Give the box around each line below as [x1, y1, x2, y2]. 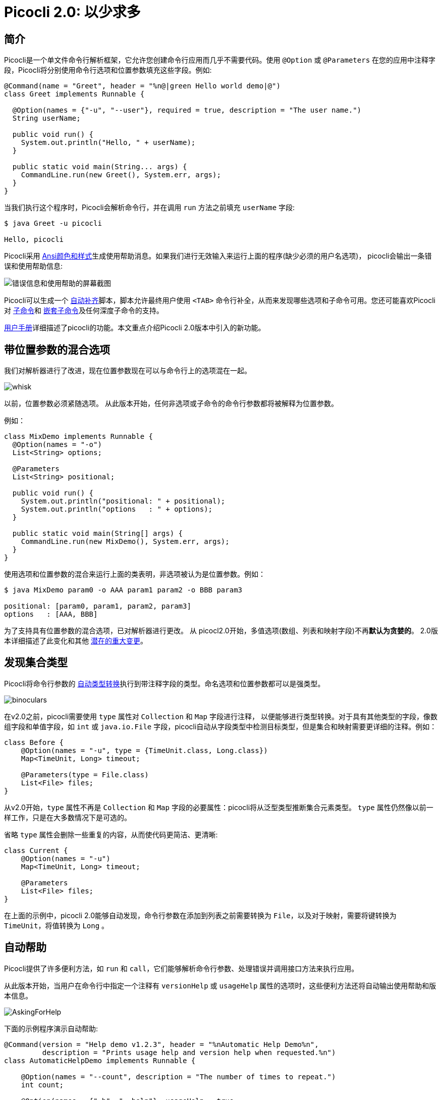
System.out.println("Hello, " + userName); [21, 138, 196, 147]
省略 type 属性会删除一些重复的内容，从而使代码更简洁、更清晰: [4, 830, 218, 839]
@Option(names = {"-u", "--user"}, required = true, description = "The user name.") [12, 106, 362, 115]
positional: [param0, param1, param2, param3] [4, 602, 191, 611]
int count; [21, 1080, 64, 1089]
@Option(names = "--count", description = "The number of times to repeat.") [21, 1072, 336, 1081]
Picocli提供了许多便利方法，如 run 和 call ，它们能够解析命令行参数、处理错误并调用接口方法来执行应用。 [4, 964, 359, 973]
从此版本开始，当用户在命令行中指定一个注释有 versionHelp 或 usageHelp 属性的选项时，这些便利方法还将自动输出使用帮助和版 [4, 981, 436, 990]
